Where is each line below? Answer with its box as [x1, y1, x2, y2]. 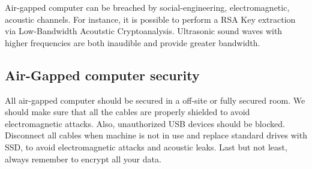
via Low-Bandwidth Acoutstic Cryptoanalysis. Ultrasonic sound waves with [5, 25, 283, 37]
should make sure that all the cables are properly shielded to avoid [5, 105, 250, 118]
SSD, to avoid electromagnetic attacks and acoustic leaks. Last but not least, [5, 140, 287, 153]
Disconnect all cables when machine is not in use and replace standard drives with [5, 129, 307, 141]
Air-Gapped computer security [5, 65, 200, 84]
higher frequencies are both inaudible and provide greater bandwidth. [5, 36, 260, 49]
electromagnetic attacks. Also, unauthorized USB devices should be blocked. [5, 117, 285, 129]
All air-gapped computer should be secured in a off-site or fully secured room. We [5, 93, 305, 106]
